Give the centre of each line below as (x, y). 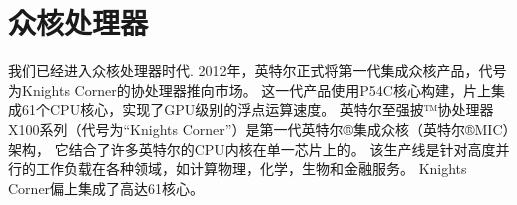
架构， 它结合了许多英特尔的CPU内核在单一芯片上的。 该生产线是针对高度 (252, 148)
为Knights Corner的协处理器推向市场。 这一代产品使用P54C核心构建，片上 (249, 89)
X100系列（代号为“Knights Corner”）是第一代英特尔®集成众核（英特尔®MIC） (259, 128)
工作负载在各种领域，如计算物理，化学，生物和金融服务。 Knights (251, 168)
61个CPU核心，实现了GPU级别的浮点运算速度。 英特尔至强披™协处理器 (257, 109)
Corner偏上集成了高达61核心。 (106, 187)
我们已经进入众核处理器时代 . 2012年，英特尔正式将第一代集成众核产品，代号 (257, 70)
